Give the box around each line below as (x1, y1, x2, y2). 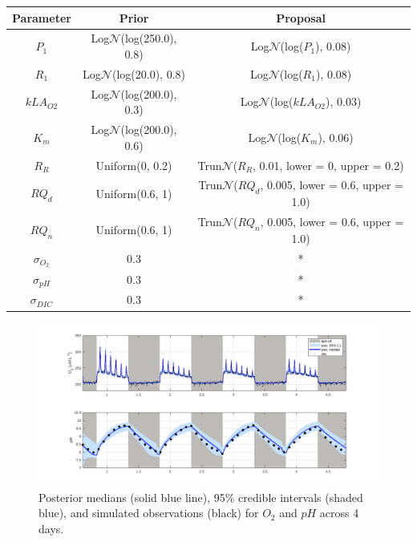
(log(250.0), (120, 30, 177, 47)
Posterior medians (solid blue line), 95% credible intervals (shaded (38, 488, 363, 505)
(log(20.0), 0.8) (111, 65, 185, 82)
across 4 (319, 504, 359, 521)
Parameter (12, 9, 71, 26)
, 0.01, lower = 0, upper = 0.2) (252, 156, 404, 173)
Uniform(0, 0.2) (95, 156, 172, 173)
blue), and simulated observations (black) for (38, 504, 259, 521)
